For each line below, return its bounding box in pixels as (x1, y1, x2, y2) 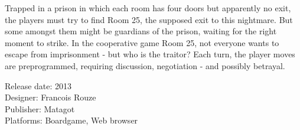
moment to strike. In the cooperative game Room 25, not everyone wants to (5, 36, 279, 48)
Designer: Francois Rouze (5, 91, 96, 103)
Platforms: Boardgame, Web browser (5, 114, 138, 126)
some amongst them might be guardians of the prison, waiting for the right (5, 25, 277, 37)
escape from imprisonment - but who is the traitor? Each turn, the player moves (5, 48, 295, 60)
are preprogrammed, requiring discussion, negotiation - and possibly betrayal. (5, 59, 285, 71)
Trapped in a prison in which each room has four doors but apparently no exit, (5, 2, 291, 14)
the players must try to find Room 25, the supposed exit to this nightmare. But (5, 13, 293, 25)
